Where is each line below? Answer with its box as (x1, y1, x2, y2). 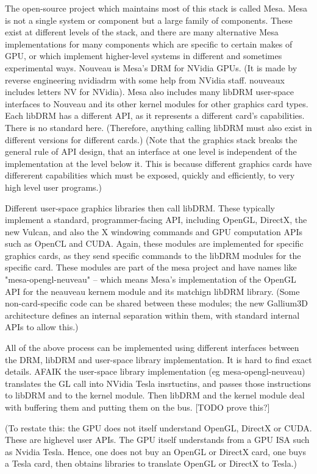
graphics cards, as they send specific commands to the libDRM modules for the (5, 249, 301, 261)
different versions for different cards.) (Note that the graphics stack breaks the (5, 133, 297, 146)
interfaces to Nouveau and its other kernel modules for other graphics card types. (5, 97, 308, 110)
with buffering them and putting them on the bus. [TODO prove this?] (5, 401, 270, 413)
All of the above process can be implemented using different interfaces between (5, 341, 299, 354)
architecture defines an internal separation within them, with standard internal (5, 308, 300, 321)
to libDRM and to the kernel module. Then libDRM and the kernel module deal (5, 389, 305, 401)
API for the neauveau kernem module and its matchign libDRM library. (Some (5, 285, 300, 297)
